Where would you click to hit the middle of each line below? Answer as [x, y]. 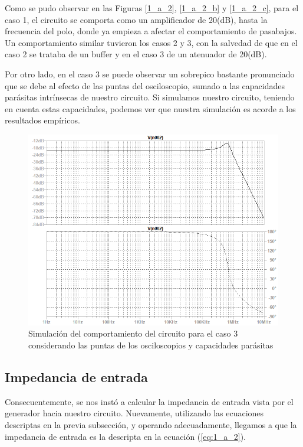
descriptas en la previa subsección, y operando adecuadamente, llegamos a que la [151, 424]
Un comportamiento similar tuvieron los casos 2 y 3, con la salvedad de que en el [151, 42]
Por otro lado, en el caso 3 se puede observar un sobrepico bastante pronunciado [150, 74]
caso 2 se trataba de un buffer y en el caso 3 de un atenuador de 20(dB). [136, 54]
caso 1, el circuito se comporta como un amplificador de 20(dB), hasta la [136, 19]
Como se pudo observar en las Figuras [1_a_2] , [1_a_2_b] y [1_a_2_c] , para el [152, 8]
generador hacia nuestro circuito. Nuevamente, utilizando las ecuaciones [134, 413]
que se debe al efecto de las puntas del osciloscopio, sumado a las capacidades [145, 85]
